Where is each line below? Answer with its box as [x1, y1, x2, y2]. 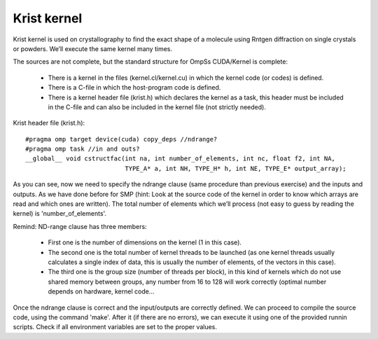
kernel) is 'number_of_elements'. [13, 209, 107, 218]
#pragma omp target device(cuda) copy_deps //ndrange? [25, 135, 218, 143]
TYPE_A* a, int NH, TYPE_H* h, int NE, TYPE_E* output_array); [125, 165, 346, 172]
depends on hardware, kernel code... [48, 287, 155, 296]
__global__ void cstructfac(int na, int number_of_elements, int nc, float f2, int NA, [25, 155, 336, 162]
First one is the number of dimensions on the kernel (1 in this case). [48, 238, 241, 247]
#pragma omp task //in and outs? [25, 145, 140, 153]
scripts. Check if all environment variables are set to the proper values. [13, 323, 217, 331]
